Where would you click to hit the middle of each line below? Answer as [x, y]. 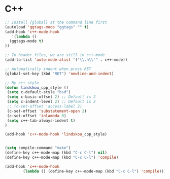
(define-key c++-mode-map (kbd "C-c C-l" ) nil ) [56, 153]
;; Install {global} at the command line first [56, 22]
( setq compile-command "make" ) [38, 148]
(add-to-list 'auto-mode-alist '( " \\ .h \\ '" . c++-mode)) [66, 60]
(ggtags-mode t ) [26, 41]
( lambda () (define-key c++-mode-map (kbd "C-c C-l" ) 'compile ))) [95, 171]
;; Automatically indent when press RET [48, 69]
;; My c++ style [22, 83]
